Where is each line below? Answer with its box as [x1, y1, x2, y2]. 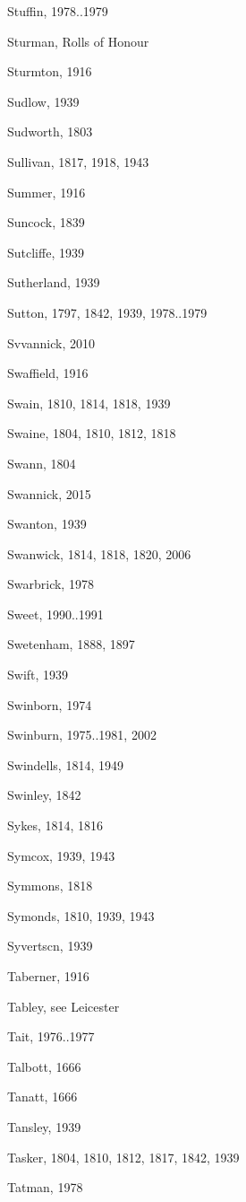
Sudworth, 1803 [7, 122, 93, 141]
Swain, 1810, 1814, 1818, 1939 [7, 393, 171, 412]
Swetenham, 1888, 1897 [7, 635, 135, 654]
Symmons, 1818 [7, 876, 93, 895]
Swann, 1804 [7, 453, 76, 472]
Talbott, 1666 [7, 1057, 81, 1075]
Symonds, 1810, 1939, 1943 [7, 906, 155, 925]
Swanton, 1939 [7, 514, 87, 533]
